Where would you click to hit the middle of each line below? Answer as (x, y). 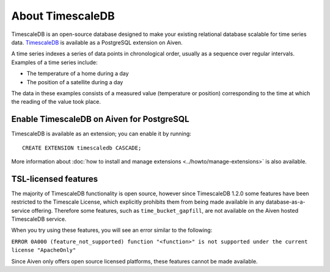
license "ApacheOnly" (44, 250)
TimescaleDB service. (39, 219)
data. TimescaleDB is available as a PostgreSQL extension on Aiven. (97, 42)
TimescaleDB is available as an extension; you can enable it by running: (101, 134)
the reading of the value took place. (56, 102)
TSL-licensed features (54, 179)
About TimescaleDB (63, 16)
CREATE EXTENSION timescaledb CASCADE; (82, 148)
